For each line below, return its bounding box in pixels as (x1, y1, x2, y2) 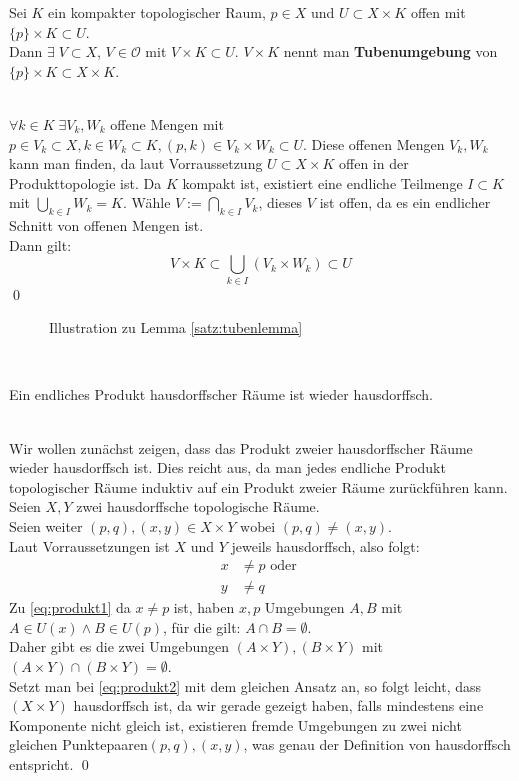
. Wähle (122, 192, 171, 213)
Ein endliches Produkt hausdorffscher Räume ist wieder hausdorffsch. (9, 384, 433, 405)
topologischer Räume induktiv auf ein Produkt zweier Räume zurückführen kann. (9, 476, 508, 497)
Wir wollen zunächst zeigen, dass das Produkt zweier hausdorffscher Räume (9, 437, 473, 458)
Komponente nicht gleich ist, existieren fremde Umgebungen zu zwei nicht (9, 714, 462, 735)
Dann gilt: (9, 234, 72, 255)
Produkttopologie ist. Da (9, 172, 162, 193)
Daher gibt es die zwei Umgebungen (9, 636, 230, 657)
